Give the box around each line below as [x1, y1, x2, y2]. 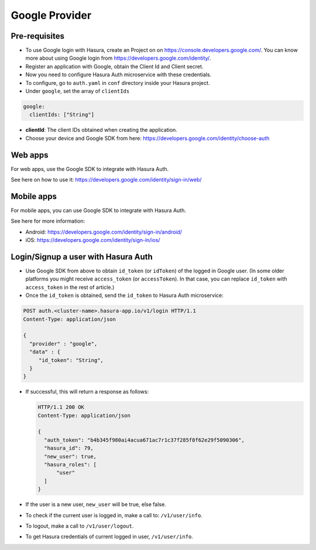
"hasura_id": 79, [44, 445, 94, 452]
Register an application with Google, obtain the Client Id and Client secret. [25, 63, 204, 70]
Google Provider [11, 9, 92, 22]
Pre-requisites [11, 31, 64, 41]
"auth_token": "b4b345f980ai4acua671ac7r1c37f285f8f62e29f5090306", [44, 436, 245, 443]
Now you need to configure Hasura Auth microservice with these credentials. [25, 71, 212, 78]
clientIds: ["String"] [29, 111, 95, 118]
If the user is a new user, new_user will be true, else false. [25, 501, 166, 508]
